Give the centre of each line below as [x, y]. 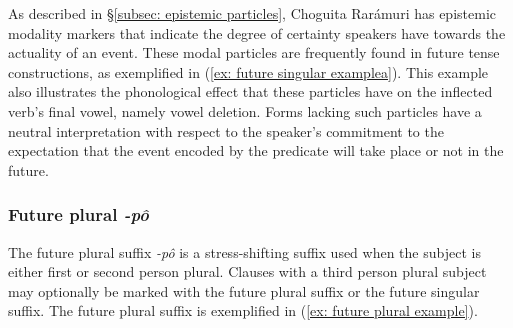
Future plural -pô [78, 214]
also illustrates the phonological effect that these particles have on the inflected [250, 91]
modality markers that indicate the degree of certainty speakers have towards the [257, 32]
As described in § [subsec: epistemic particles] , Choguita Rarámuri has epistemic [252, 13]
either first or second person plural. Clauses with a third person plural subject [247, 271]
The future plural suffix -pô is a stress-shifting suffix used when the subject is [244, 251]
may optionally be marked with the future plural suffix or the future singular [244, 290]
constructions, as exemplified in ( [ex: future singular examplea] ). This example [248, 71]
